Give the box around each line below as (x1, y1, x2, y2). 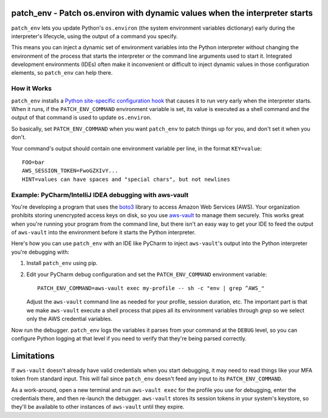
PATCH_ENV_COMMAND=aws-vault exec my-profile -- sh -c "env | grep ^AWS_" (37, 285, 265, 291)
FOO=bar (22, 158, 45, 166)
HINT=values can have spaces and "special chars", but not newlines (22, 176, 230, 183)
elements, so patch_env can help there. (11, 69, 113, 76)
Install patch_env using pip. (26, 260, 98, 267)
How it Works (11, 84, 52, 93)
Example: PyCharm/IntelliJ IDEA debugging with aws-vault (11, 190, 189, 199)
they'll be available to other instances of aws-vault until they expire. (11, 403, 185, 411)
